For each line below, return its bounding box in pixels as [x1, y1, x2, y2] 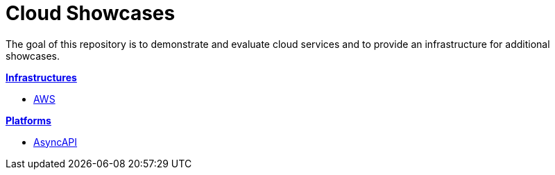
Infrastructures [6, 71, 77, 83]
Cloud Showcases [6, 1, 176, 25]
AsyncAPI [33, 135, 78, 148]
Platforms [6, 114, 51, 126]
